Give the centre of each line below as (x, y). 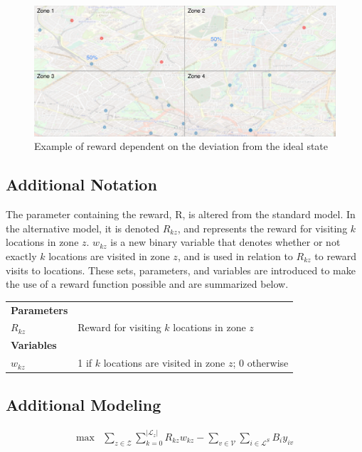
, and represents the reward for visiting (262, 228)
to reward (336, 256)
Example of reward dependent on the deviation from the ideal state (181, 146)
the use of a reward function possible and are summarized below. (147, 284)
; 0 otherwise (261, 363)
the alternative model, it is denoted (82, 228)
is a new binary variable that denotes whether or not (225, 242)
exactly (21, 256)
